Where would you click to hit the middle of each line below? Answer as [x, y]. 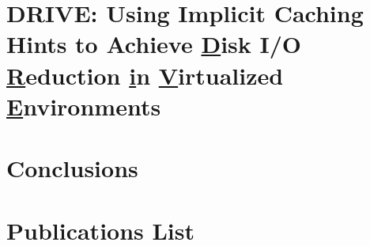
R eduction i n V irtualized [145, 75]
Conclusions [72, 168]
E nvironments [84, 106]
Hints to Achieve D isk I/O [154, 44]
